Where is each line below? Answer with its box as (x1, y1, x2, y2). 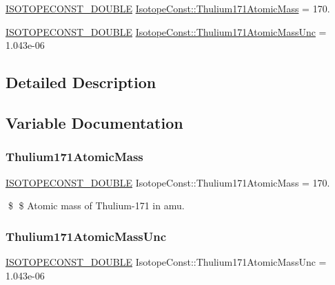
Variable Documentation (6, 112, 183, 133)
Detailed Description (6, 72, 156, 93)
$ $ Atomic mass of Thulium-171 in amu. (8, 198, 185, 213)
